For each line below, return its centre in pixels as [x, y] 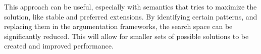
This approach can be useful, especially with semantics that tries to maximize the [130, 6]
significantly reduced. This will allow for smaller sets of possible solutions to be [126, 36]
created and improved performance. [59, 46]
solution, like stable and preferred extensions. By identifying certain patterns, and [131, 16]
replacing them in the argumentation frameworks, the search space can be [118, 26]
